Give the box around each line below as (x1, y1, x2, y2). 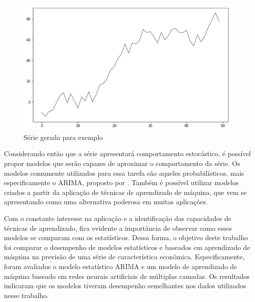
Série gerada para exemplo (24, 132, 103, 142)
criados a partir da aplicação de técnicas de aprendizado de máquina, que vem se (4, 187, 247, 197)
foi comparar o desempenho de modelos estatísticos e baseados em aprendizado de (4, 242, 250, 252)
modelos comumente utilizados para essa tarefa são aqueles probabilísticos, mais (4, 167, 244, 178)
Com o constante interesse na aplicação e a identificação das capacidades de (4, 213, 231, 223)
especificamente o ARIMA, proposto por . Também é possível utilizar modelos (4, 177, 239, 188)
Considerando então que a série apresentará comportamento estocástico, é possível (4, 148, 251, 159)
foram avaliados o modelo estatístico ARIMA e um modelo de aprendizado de (4, 261, 237, 271)
